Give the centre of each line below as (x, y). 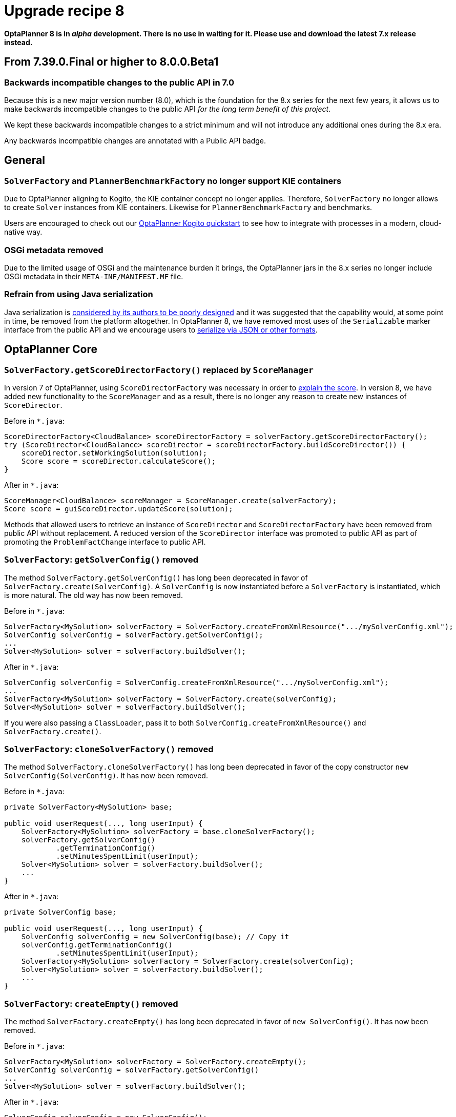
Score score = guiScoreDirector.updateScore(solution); (119, 509)
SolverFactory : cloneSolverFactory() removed (109, 749)
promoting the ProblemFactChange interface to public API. (105, 542)
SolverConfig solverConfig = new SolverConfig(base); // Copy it (155, 937)
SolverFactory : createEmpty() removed (91, 1004)
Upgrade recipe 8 (64, 11)
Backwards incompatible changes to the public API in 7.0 (119, 82)
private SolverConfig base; (60, 912)
